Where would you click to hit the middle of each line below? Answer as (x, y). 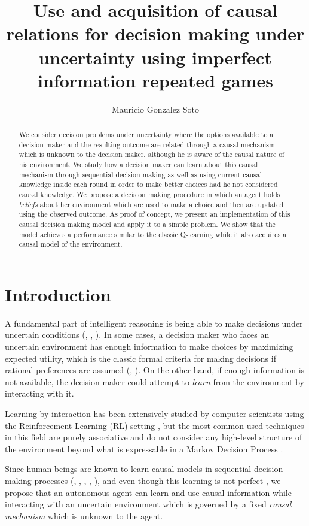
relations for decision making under (155, 33)
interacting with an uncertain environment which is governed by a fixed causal (148, 504)
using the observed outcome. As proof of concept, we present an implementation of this (154, 214)
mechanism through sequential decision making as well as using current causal (140, 174)
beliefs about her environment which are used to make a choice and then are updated (151, 204)
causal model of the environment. (71, 244)
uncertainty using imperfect (155, 57)
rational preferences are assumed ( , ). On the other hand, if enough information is (155, 370)
